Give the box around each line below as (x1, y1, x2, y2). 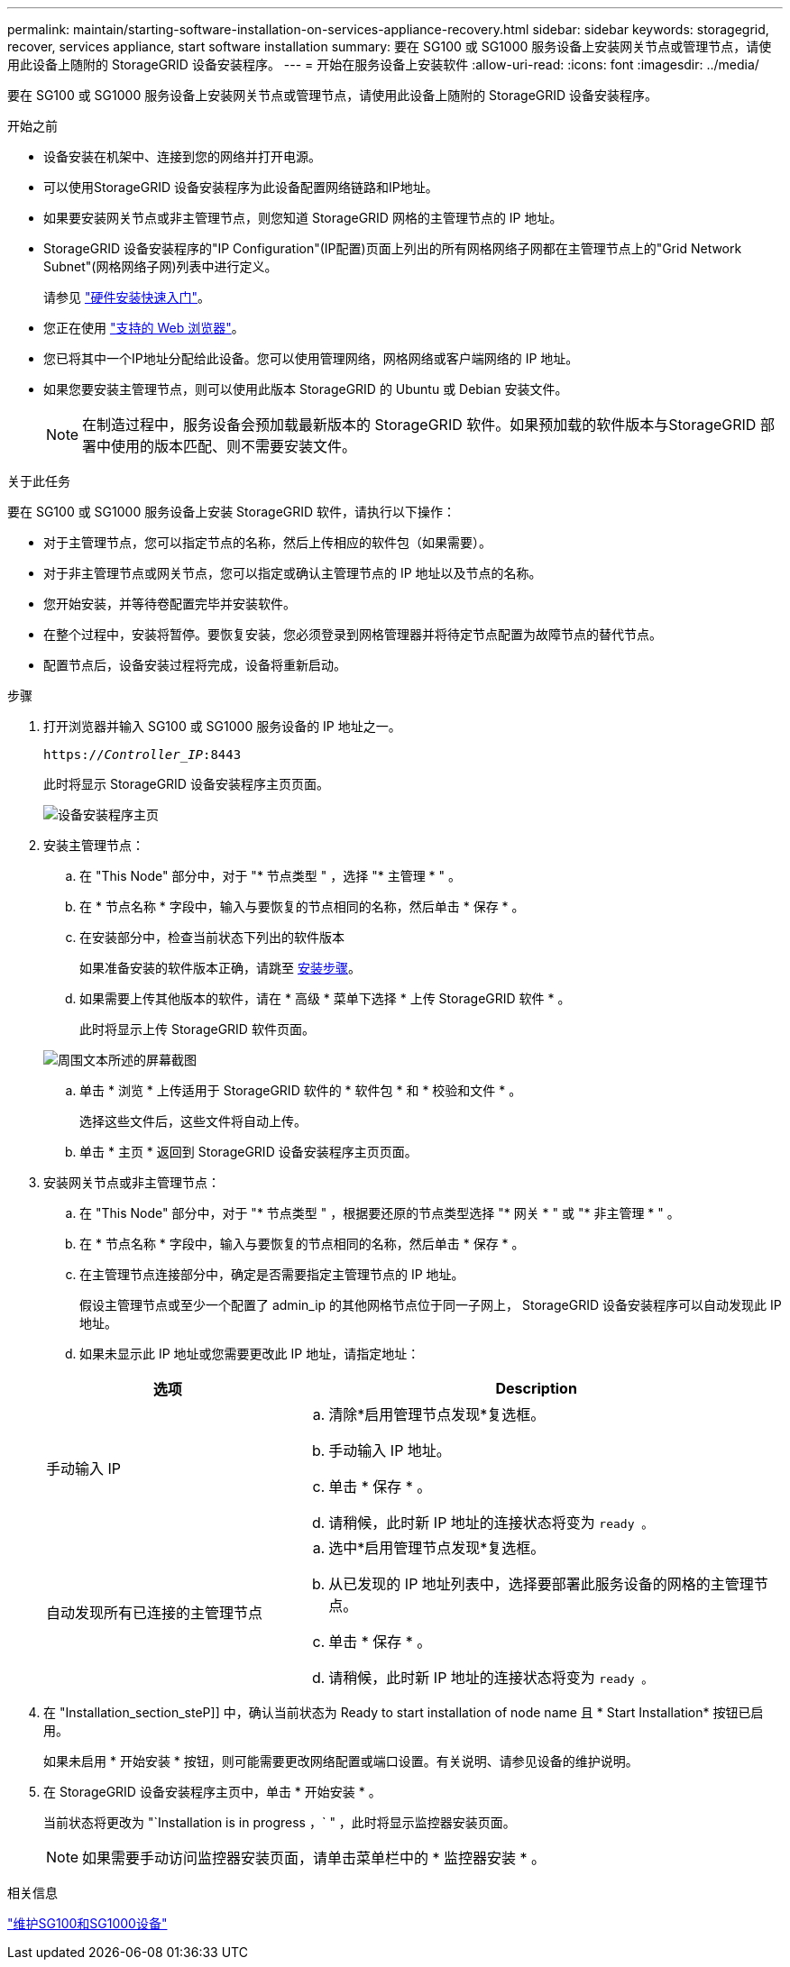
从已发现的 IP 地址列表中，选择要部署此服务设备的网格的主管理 (328, 1575, 754, 1593)
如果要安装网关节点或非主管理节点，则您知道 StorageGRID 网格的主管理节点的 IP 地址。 (43, 210, 563, 225)
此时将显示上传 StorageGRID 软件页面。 (79, 1021, 315, 1037)
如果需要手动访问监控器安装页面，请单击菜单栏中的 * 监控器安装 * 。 (82, 1849, 547, 1867)
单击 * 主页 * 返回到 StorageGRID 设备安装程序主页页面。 (79, 1144, 418, 1159)
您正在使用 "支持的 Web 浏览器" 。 (43, 320, 244, 335)
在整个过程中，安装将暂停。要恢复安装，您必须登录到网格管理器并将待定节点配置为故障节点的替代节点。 (43, 627, 662, 642)
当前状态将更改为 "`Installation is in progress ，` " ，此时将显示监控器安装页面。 (43, 1815, 516, 1830)
